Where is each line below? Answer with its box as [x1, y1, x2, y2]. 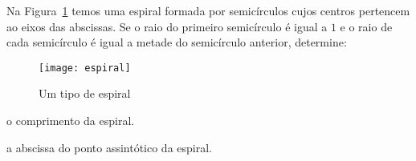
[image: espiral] [39, 62, 131, 74]
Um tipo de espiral [39, 85, 131, 102]
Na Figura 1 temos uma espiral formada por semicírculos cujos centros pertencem [6, 2, 410, 18]
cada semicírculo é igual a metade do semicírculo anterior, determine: [6, 34, 347, 50]
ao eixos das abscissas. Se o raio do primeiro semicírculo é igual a [6, 18, 328, 34]
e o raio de [340, 18, 393, 34]
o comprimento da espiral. [6, 112, 135, 129]
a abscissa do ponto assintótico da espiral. [6, 139, 212, 155]
